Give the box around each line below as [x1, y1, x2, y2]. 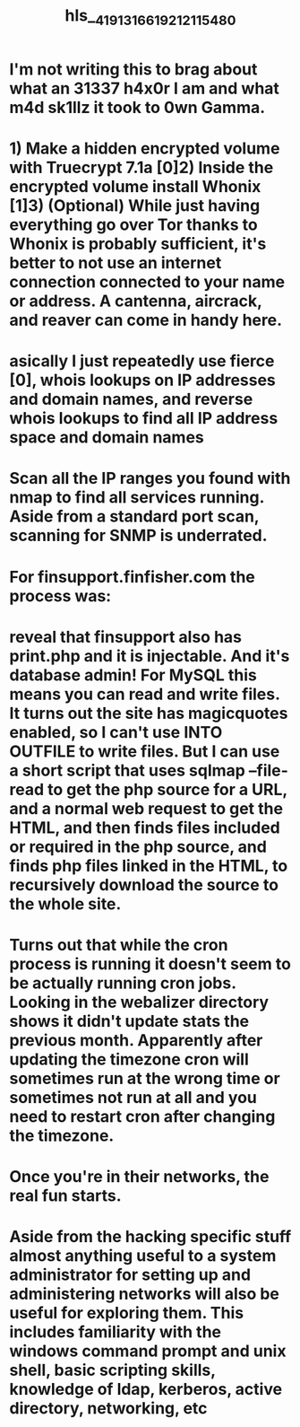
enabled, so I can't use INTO [9, 722, 223, 742]
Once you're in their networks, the [9, 1167, 270, 1187]
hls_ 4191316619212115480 [64, 5, 236, 29]
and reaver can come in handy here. [9, 310, 283, 330]
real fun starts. [9, 1186, 123, 1206]
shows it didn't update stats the [9, 1011, 249, 1031]
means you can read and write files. [9, 684, 280, 705]
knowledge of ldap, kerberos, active [9, 1379, 283, 1400]
